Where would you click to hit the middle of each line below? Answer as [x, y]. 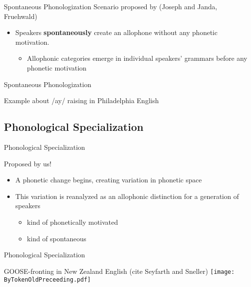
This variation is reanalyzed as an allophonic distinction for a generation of [127, 196]
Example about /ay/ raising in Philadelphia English [81, 100]
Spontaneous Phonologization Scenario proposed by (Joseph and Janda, [111, 6]
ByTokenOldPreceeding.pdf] [47, 280]
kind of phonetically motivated [73, 222]
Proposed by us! [28, 163]
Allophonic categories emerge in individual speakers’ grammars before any [137, 58]
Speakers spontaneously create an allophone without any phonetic [116, 32]
